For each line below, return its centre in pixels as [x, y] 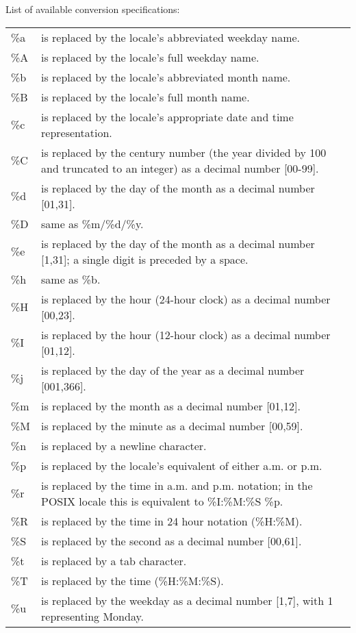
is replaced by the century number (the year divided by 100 [184, 152]
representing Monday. [92, 616]
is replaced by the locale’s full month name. [145, 97]
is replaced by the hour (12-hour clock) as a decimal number [186, 334]
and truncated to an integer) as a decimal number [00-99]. [180, 168]
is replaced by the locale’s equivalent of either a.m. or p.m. [182, 465]
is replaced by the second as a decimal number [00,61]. [171, 541]
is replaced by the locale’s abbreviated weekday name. [171, 37]
